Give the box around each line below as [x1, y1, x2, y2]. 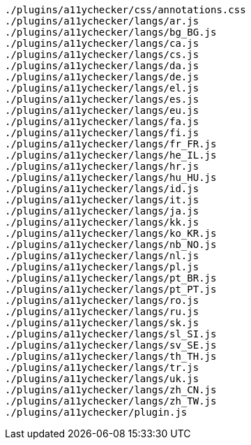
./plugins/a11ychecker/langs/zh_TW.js [5, 395, 217, 407]
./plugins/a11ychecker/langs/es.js [5, 94, 199, 105]
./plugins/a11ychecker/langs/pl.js [5, 261, 199, 272]
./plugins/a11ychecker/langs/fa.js [5, 116, 199, 127]
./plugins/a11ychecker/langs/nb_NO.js [5, 239, 217, 250]
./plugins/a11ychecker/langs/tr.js [5, 362, 199, 373]
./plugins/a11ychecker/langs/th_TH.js [5, 351, 217, 362]
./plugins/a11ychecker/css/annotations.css [5, 4, 246, 15]
